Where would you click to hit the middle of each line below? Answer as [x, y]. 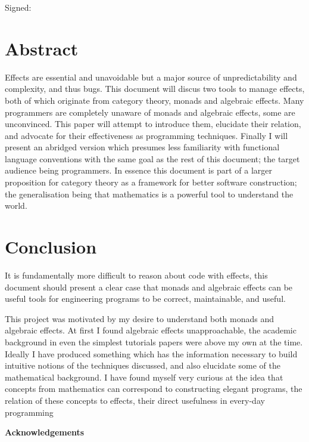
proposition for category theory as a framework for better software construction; [151, 182]
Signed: [18, 7]
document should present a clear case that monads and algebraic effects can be [149, 287]
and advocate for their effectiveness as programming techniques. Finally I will [146, 135]
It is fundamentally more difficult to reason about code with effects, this [136, 275]
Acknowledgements [45, 432]
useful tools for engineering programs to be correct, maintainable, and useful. [145, 299]
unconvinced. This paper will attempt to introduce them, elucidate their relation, [153, 124]
